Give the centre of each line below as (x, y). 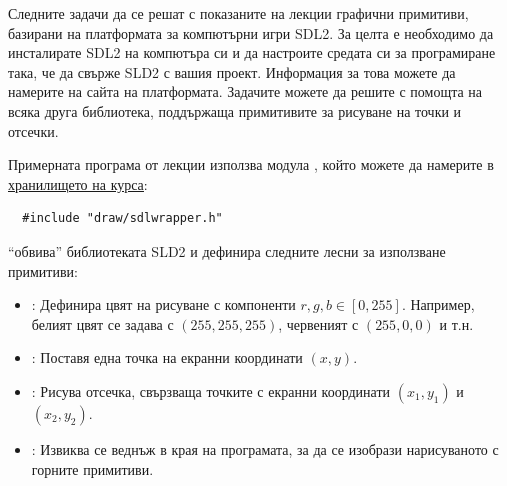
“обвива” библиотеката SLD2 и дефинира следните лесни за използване (227, 250)
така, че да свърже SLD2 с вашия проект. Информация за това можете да (232, 71)
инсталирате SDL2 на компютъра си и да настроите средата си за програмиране (252, 52)
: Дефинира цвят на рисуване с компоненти (163, 304)
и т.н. (456, 323)
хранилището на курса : (78, 183)
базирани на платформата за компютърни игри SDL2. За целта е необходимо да (251, 32)
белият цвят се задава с (102, 323)
